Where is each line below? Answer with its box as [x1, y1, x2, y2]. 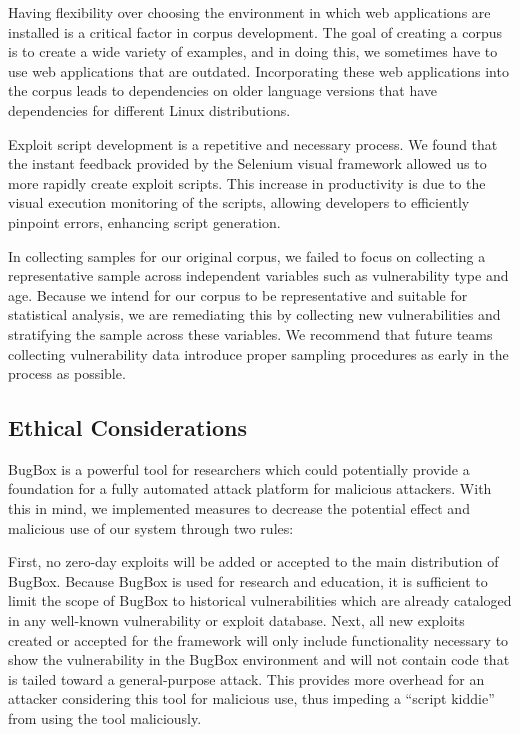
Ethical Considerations [8, 412, 248, 443]
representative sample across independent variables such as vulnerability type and [8, 265, 509, 286]
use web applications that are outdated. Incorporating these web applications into [8, 60, 509, 81]
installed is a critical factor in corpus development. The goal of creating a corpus [8, 21, 502, 42]
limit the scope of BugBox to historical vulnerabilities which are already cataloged [8, 590, 512, 611]
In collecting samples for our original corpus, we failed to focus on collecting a [8, 245, 486, 266]
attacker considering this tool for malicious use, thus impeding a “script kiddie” [8, 688, 495, 709]
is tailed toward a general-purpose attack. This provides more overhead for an [8, 668, 485, 689]
